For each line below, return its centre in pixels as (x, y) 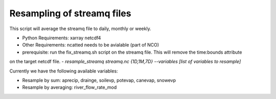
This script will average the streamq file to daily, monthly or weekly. (80, 29)
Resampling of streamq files (70, 13)
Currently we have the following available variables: (64, 71)
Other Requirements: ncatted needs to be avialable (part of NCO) (91, 45)
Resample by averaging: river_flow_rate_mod (70, 87)
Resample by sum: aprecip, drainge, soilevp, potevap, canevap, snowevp (99, 80)
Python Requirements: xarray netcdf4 (62, 38)
